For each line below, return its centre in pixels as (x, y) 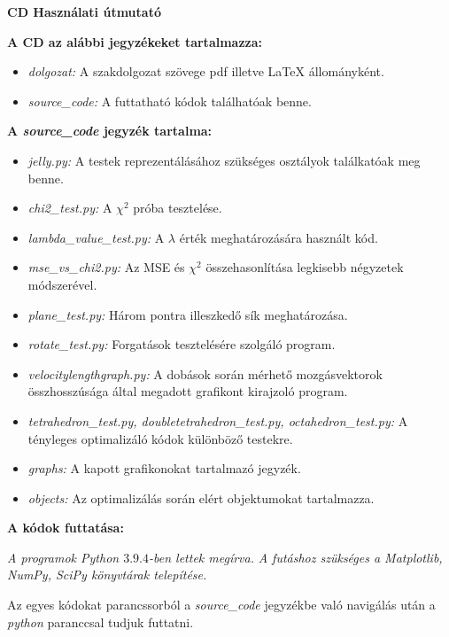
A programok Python (63, 557)
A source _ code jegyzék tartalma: (110, 131)
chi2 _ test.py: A (70, 208)
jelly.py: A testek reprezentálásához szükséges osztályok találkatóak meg (224, 160)
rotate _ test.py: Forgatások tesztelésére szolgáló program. (182, 344)
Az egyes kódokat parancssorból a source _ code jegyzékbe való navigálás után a (221, 605)
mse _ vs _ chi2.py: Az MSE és (106, 267)
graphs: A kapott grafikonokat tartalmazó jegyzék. (164, 468)
